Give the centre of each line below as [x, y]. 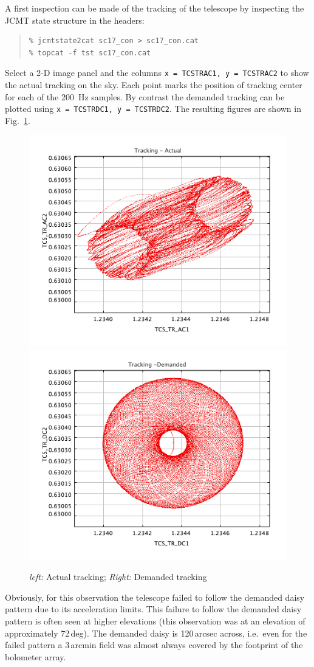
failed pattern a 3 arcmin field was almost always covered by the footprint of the [154, 645]
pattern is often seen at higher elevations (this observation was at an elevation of [155, 621]
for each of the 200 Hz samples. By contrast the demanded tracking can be [145, 96]
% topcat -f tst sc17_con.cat [90, 53]
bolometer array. [36, 656]
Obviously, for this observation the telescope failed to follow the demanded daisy [155, 597]
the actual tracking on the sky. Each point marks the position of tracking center [154, 85]
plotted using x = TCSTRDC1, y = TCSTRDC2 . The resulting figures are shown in [153, 109]
